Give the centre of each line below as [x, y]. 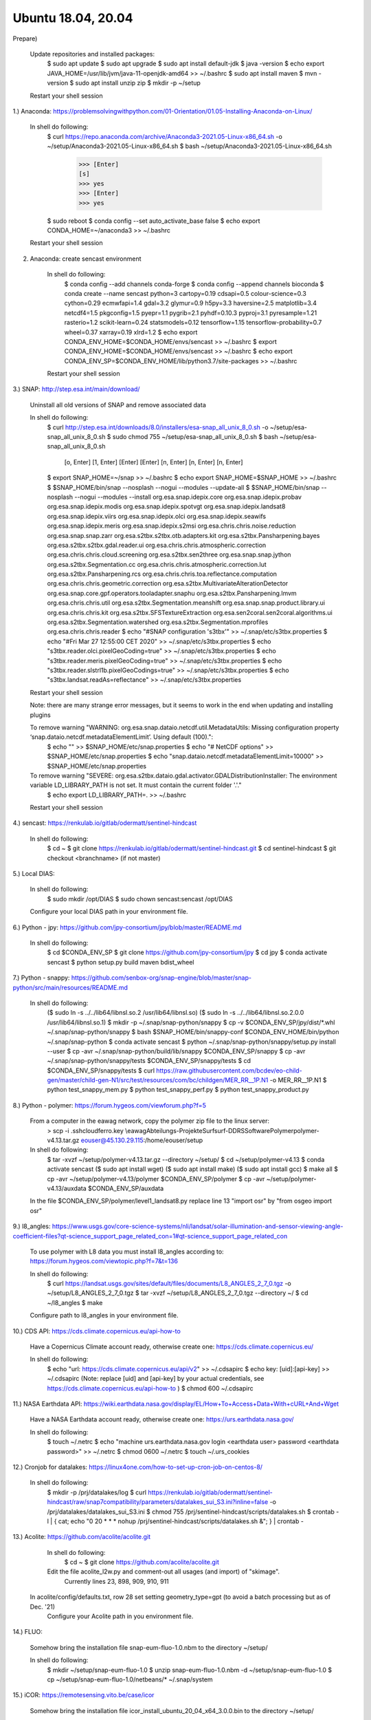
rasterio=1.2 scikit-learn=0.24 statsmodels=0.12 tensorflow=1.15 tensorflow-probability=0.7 [193, 323]
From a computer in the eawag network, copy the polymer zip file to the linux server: [149, 1121]
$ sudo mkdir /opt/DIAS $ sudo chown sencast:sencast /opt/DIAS [140, 899]
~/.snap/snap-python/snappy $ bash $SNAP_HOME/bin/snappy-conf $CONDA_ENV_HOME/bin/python [193, 1032]
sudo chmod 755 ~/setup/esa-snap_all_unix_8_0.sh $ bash [195, 437]
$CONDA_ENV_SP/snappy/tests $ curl [101, 1071]
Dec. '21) [42, 1606]
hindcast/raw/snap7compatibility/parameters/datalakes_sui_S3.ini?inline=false [158, 1502]
